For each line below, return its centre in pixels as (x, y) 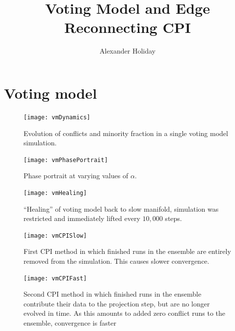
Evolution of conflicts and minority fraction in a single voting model (126, 133)
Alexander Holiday (127, 51)
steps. (173, 218)
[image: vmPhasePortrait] (66, 160)
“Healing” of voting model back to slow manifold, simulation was (121, 208)
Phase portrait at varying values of (76, 176)
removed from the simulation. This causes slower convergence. (117, 261)
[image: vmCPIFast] (55, 278)
